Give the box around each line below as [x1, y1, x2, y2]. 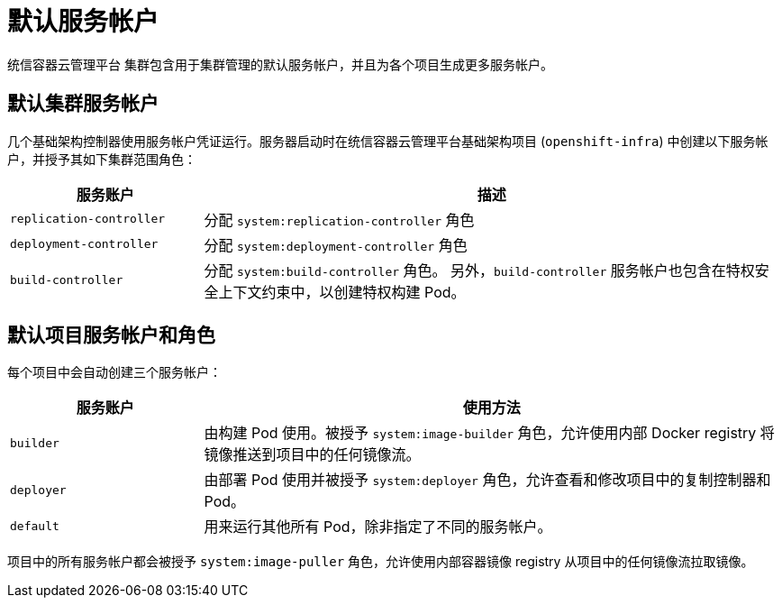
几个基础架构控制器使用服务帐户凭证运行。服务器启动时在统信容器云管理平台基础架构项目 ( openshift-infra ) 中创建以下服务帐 [7, 133, 768, 149]
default [10, 518, 59, 533]
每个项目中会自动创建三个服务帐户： [7, 364, 222, 380]
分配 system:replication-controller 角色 [204, 210, 475, 229]
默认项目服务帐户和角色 [7, 324, 215, 347]
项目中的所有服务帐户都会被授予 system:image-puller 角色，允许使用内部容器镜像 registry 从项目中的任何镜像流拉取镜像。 [7, 554, 754, 570]
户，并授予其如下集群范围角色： [7, 151, 196, 167]
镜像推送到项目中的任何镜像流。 [204, 445, 421, 464]
